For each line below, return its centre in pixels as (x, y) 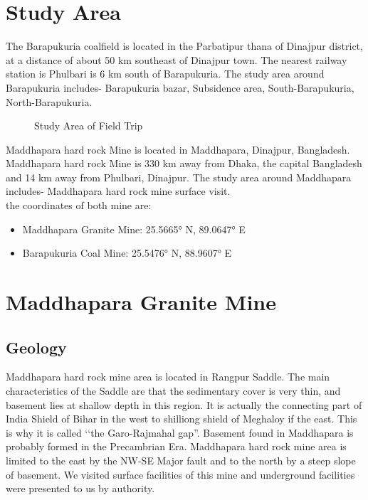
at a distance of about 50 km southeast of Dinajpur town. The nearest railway (177, 59)
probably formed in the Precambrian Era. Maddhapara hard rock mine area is (176, 446)
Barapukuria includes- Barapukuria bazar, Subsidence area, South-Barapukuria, (180, 87)
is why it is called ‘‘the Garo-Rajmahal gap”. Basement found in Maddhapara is (180, 432)
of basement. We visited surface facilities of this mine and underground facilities (180, 474)
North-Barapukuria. (49, 101)
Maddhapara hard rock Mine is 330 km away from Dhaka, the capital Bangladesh (184, 163)
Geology (36, 347)
